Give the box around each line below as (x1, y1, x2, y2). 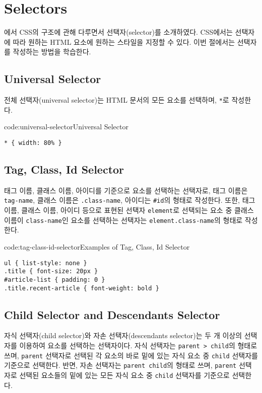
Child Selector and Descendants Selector (4, 306, 220, 322)
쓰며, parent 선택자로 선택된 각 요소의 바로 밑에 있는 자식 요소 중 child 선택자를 (4, 350, 258, 360)
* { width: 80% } (4, 139, 62, 146)
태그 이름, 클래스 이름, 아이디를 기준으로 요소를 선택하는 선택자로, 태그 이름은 (4, 185, 248, 195)
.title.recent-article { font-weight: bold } (4, 284, 159, 292)
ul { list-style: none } (4, 259, 87, 267)
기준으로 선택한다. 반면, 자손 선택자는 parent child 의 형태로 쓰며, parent (4, 360, 237, 370)
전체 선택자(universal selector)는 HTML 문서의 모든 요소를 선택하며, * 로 (4, 95, 229, 105)
